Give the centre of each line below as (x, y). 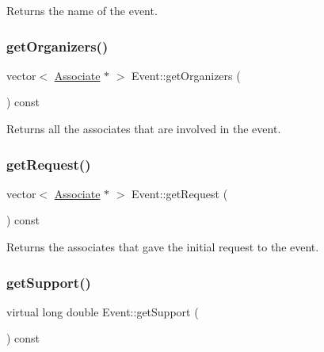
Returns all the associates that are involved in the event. (144, 128)
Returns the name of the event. (82, 10)
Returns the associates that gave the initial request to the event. (163, 247)
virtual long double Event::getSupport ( (103, 311)
